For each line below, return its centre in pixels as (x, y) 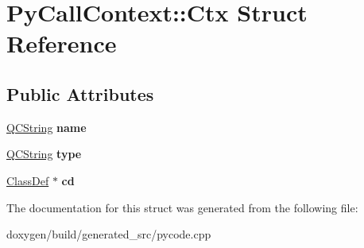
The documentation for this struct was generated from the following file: (182, 207)
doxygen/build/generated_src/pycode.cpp (109, 234)
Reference (62, 43)
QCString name (46, 127)
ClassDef (28, 180)
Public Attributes (80, 93)
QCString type (44, 154)
